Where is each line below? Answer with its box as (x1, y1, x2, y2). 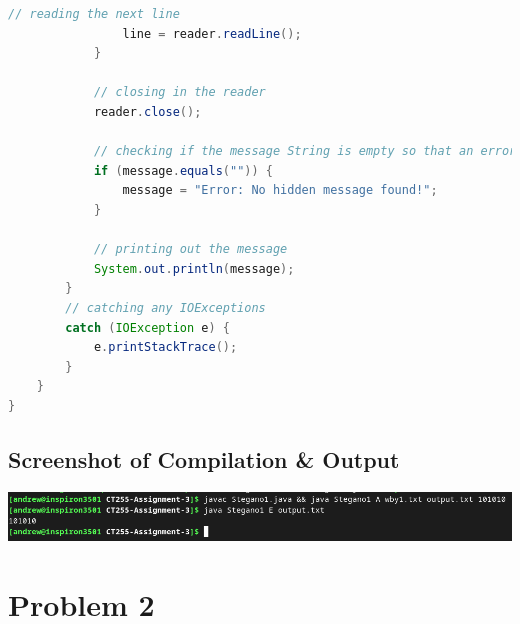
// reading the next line (8, 7, 180, 21)
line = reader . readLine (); (122, 26, 302, 41)
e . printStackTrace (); (93, 340, 238, 355)
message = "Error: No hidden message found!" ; (122, 183, 438, 198)
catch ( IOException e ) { (65, 320, 231, 335)
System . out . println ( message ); (93, 261, 295, 276)
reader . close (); (93, 104, 202, 119)
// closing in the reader (93, 85, 266, 100)
